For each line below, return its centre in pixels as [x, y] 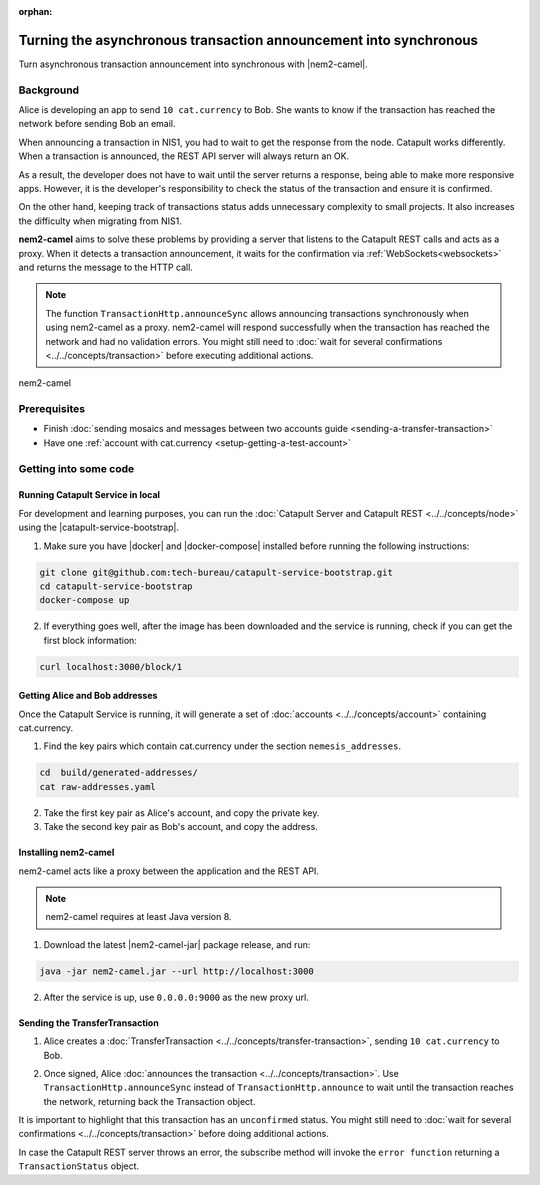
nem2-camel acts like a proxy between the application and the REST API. [169, 871]
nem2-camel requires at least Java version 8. [138, 917]
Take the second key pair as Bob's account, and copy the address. [181, 827]
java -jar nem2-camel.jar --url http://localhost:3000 [176, 971]
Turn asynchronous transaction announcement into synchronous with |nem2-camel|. [193, 64]
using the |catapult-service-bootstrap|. [99, 527]
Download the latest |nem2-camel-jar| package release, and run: [177, 944]
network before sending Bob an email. [97, 124]
